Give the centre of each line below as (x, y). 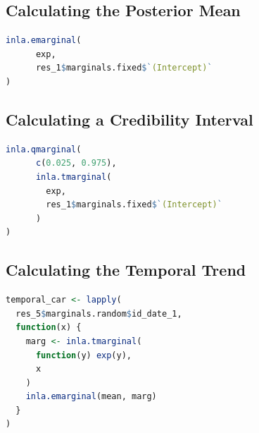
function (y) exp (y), (83, 355)
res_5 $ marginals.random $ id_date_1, (99, 313)
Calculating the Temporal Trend (126, 270)
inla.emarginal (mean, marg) (91, 397)
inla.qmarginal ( (44, 149)
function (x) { (49, 328)
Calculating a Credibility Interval (129, 119)
